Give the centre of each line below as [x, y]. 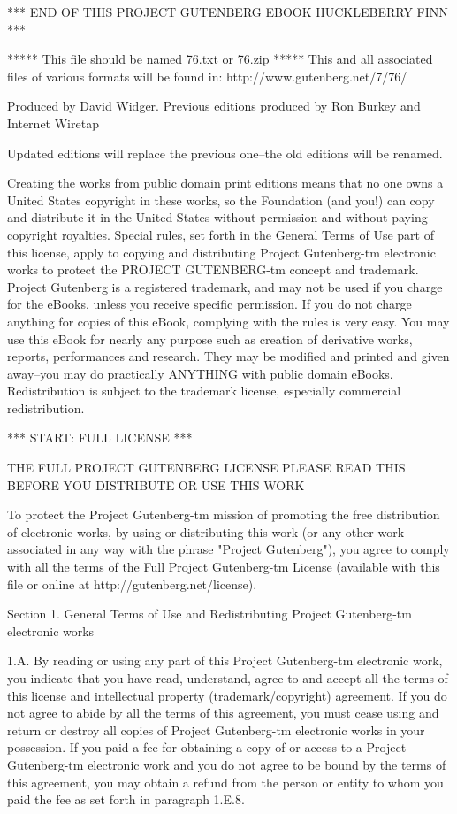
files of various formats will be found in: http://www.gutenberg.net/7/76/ [207, 76]
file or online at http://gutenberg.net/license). [132, 584]
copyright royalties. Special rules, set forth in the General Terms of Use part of [221, 234]
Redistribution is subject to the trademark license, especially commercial [204, 391]
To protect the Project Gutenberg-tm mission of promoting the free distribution [224, 515]
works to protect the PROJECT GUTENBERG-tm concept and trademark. [213, 269]
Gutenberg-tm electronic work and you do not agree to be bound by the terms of [227, 764]
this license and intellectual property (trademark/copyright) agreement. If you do [227, 695]
